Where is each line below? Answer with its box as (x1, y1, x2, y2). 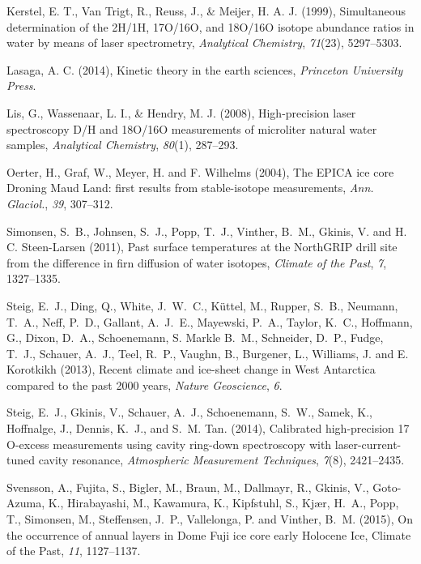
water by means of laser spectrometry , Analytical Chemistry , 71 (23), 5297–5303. (6, 34, 402, 51)
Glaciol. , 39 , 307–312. (6, 194, 113, 211)
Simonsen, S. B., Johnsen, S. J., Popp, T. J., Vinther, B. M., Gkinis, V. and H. (6, 222, 407, 239)
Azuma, (6, 494, 45, 511)
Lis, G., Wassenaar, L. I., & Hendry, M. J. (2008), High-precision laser (6, 104, 356, 121)
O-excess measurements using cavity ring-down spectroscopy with (6, 435, 332, 452)
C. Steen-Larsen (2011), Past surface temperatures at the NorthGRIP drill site (6, 238, 398, 255)
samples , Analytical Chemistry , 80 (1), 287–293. (6, 136, 239, 153)
